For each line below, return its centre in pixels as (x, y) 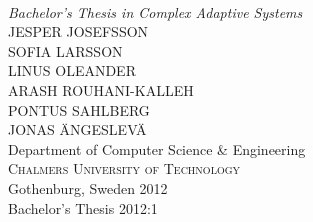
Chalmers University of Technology (124, 168)
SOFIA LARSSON (65, 50)
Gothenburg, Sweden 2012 (88, 187)
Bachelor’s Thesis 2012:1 (83, 207)
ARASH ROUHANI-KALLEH (101, 89)
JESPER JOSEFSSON (78, 31)
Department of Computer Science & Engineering (157, 148)
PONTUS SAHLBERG (79, 109)
